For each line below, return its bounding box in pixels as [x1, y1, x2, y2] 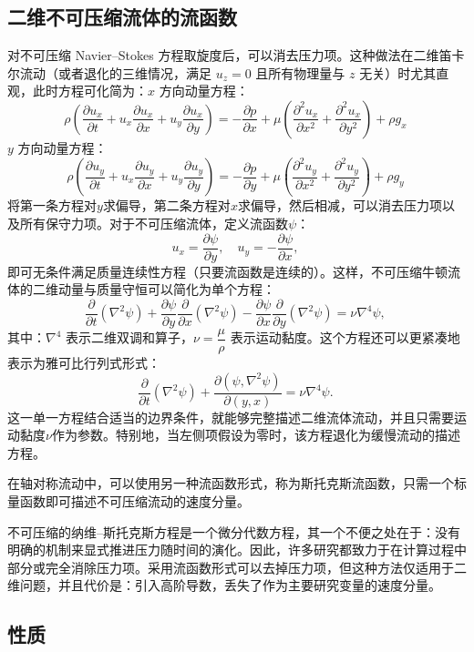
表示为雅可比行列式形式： [7, 352, 160, 372]
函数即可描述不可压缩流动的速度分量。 [19, 491, 250, 510]
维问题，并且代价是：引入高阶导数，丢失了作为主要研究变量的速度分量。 [7, 576, 441, 595]
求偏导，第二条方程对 [102, 196, 231, 215]
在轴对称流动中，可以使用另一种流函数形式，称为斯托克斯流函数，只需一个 [7, 474, 454, 493]
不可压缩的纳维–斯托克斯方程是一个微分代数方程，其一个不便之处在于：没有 [7, 522, 460, 541]
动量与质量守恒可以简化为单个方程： [57, 280, 275, 299]
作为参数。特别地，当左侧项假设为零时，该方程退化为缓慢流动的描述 [51, 425, 460, 444]
